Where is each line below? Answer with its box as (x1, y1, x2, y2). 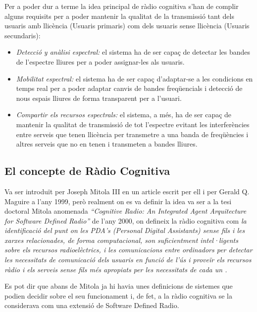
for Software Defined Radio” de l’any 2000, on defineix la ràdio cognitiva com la (4, 215, 247, 226)
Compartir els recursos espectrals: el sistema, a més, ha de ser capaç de (16, 109, 232, 120)
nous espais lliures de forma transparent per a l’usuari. (16, 92, 182, 103)
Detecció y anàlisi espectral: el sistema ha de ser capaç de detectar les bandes (16, 47, 251, 57)
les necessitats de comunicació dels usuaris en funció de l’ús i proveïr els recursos (4, 254, 252, 265)
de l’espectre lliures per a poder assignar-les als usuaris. (16, 56, 185, 67)
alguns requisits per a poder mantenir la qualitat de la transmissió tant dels (4, 10, 234, 21)
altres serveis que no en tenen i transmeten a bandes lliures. (16, 139, 198, 149)
